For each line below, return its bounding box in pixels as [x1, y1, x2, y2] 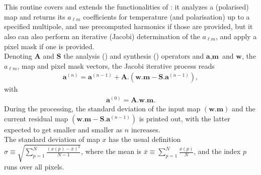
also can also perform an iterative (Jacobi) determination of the [4, 31, 200, 41]
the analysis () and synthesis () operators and [63, 51, 204, 61]
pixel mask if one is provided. [4, 41, 95, 51]
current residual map [4, 113, 68, 123]
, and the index [194, 146, 241, 156]
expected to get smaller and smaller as [4, 124, 123, 134]
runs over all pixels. [4, 161, 64, 172]
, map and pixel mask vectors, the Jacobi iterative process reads [17, 60, 215, 71]
